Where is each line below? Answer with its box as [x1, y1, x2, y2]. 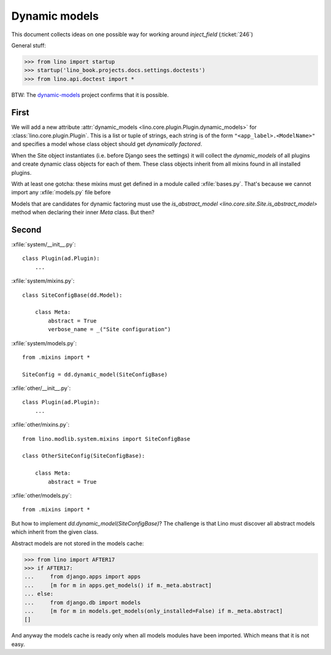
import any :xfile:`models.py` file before [11, 189, 111, 196]
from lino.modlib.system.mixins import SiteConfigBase [22, 435, 191, 442]
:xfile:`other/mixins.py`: [11, 421, 70, 429]
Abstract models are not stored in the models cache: [11, 540, 144, 547]
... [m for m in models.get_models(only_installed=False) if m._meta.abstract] [24, 607, 283, 615]
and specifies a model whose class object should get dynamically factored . [11, 140, 202, 148]
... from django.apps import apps [24, 573, 141, 580]
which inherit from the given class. [11, 528, 99, 536]
